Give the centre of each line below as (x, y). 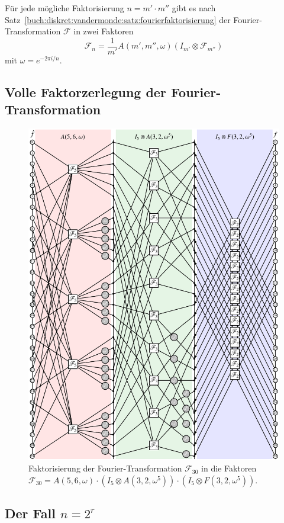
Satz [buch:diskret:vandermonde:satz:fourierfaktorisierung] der (118, 19)
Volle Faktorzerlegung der (85, 92)
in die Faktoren (229, 468)
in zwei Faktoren (104, 31)
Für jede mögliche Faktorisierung (64, 8)
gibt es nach (194, 8)
